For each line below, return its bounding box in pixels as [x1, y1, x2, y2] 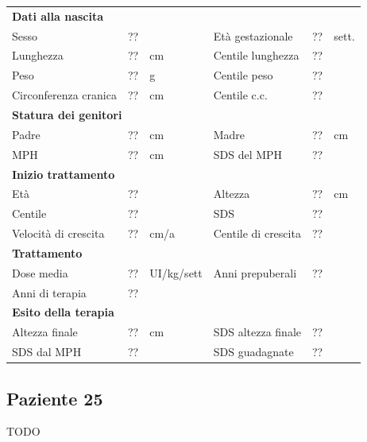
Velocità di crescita [12, 225, 105, 242]
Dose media [12, 264, 68, 281]
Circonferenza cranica [12, 87, 117, 103]
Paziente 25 [6, 386, 103, 410]
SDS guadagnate [213, 343, 294, 360]
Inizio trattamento [12, 165, 115, 182]
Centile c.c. [213, 87, 268, 103]
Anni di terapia [12, 284, 87, 300]
